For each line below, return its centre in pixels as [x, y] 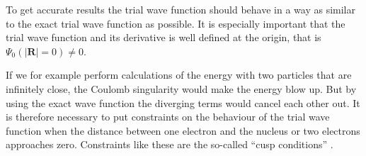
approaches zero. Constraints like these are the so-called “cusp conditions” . [170, 144]
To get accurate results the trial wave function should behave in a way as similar [181, 9]
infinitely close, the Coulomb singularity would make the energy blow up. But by [181, 88]
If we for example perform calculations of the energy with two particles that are [179, 75]
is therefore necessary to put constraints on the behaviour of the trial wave [168, 117]
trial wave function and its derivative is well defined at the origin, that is [164, 37]
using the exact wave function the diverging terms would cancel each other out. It [183, 102]
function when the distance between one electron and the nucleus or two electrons [183, 130]
